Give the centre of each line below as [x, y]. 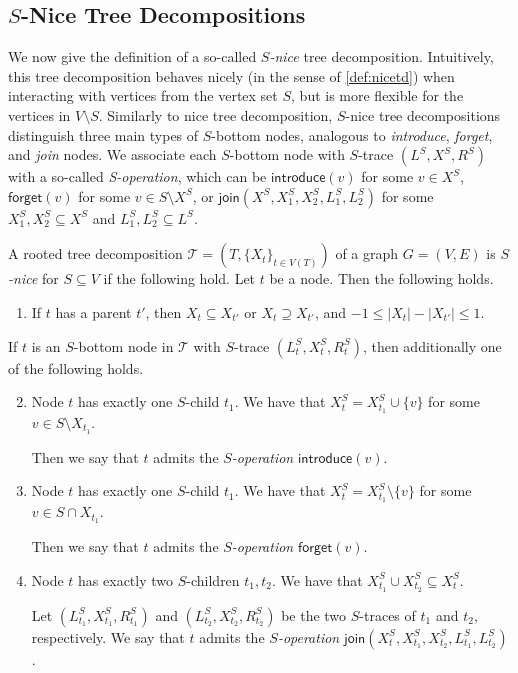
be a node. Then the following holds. [381, 278]
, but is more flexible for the [377, 95]
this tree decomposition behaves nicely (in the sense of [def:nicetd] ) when [231, 75]
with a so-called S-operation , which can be [137, 176]
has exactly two [126, 579]
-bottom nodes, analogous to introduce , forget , [352, 134]
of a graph [367, 253]
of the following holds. [76, 367]
